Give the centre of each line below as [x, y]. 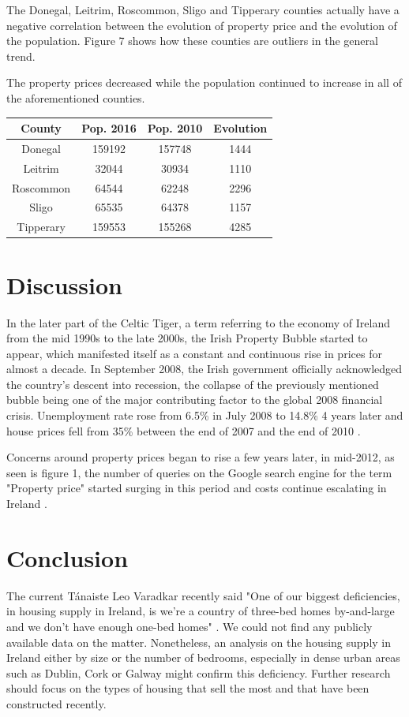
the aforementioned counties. [76, 97]
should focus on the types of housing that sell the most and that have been [188, 688]
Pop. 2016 [109, 128]
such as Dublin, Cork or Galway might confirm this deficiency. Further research [199, 672]
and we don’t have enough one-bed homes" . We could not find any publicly [189, 626]
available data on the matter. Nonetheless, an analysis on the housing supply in [199, 642]
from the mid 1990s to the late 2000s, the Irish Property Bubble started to [187, 338]
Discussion [64, 284]
